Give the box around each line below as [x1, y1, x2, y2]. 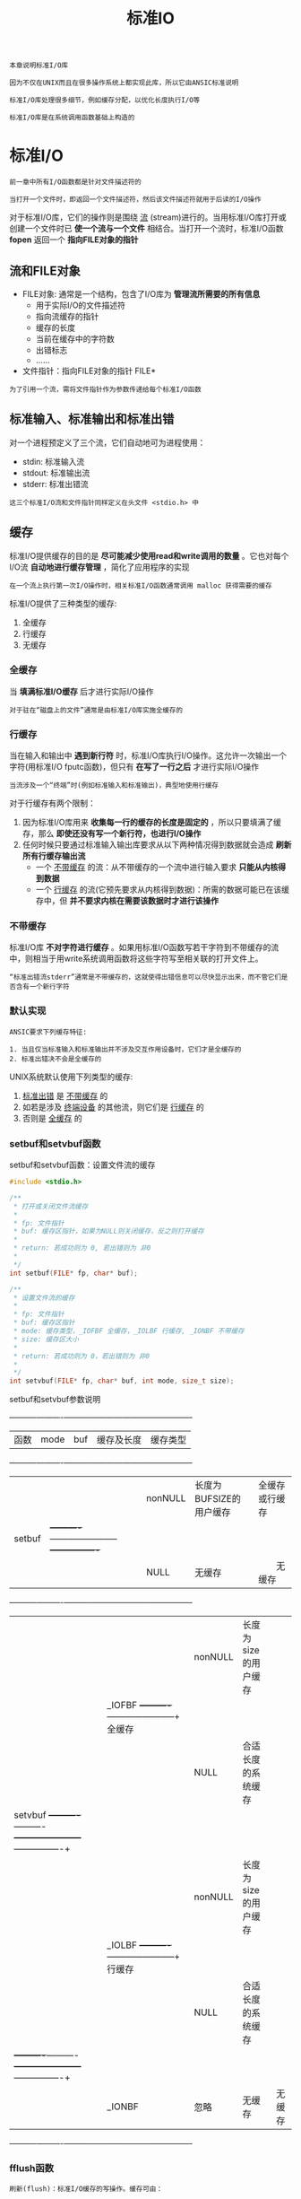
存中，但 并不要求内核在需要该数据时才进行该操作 [35, 895, 219, 906]
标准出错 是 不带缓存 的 [21, 1090, 108, 1101]
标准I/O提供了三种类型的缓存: [9, 598, 117, 608]
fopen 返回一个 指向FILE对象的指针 [9, 234, 139, 245]
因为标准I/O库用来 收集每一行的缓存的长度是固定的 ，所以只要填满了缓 [21, 817, 282, 828]
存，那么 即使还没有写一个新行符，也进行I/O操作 [21, 828, 202, 839]
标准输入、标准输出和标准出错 [9, 412, 175, 427]
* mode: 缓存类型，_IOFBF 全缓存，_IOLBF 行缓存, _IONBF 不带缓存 [13, 1327, 245, 1336]
